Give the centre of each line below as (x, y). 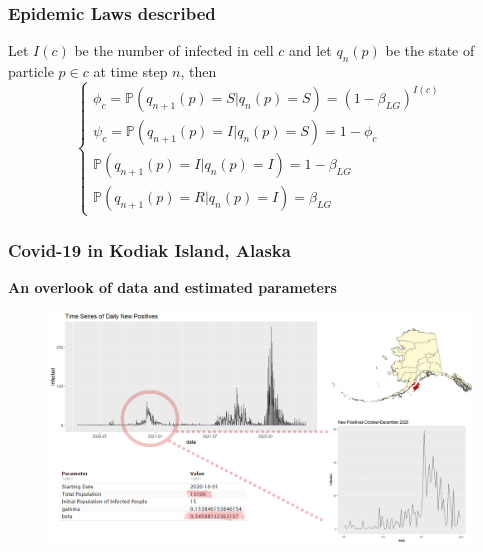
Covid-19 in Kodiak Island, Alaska (149, 249)
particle (31, 71)
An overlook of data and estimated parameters (172, 286)
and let (310, 50)
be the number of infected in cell (174, 50)
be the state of (430, 50)
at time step (130, 71)
